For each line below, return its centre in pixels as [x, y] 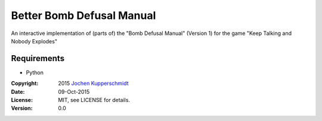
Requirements [38, 58]
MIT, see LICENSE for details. [94, 100]
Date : [18, 91]
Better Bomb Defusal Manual [83, 15]
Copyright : [25, 84]
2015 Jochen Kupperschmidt [93, 84]
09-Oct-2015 [74, 91]
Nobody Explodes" [34, 41]
